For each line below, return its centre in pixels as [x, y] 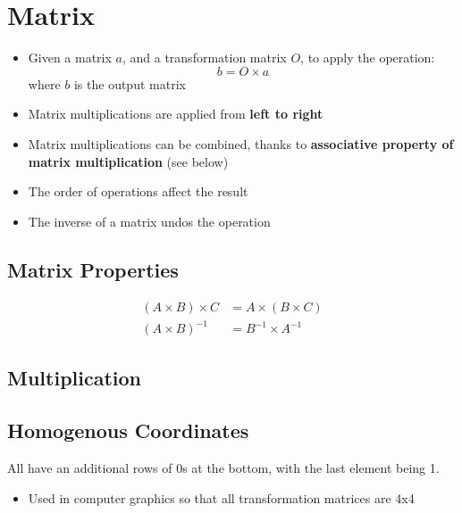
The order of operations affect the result [138, 191]
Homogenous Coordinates [128, 430]
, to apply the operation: [368, 58]
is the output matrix [130, 83]
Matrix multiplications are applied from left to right [176, 114]
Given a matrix [70, 58]
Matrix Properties [93, 269]
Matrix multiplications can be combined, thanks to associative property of [241, 143]
